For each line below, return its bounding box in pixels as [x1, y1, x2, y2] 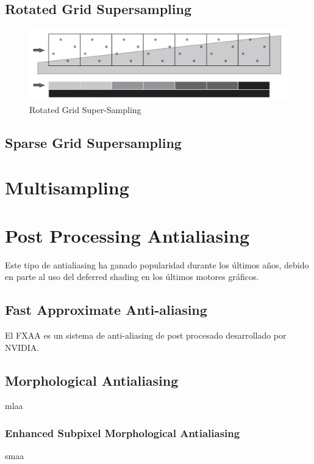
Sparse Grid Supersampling [5, 133, 182, 152]
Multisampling [5, 175, 129, 200]
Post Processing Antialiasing [5, 223, 250, 248]
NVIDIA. [5, 341, 40, 353]
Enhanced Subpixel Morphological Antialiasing [5, 425, 240, 440]
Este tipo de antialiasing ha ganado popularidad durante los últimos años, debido [5, 258, 309, 271]
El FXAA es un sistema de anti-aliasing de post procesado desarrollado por [5, 329, 287, 342]
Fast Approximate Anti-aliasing [5, 300, 207, 319]
